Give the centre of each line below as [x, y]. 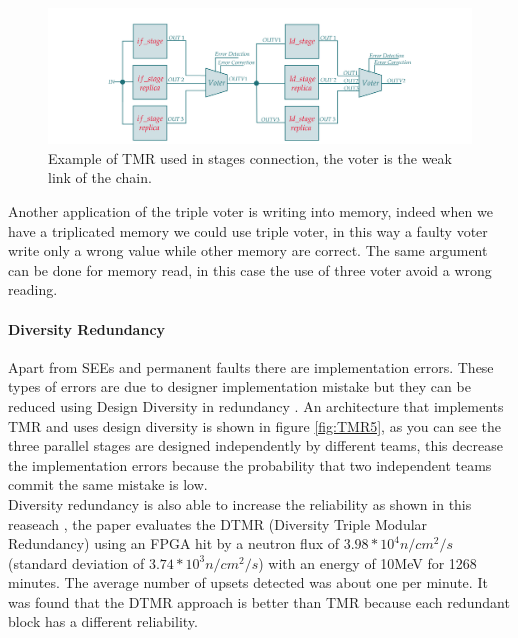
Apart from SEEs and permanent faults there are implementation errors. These [251, 366]
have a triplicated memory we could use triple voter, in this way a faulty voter [248, 230]
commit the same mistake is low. [108, 484]
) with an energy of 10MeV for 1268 [367, 562]
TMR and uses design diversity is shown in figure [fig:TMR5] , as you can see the [255, 425]
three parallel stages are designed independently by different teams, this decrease [255, 445]
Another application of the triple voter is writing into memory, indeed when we [250, 211]
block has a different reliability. [103, 621]
